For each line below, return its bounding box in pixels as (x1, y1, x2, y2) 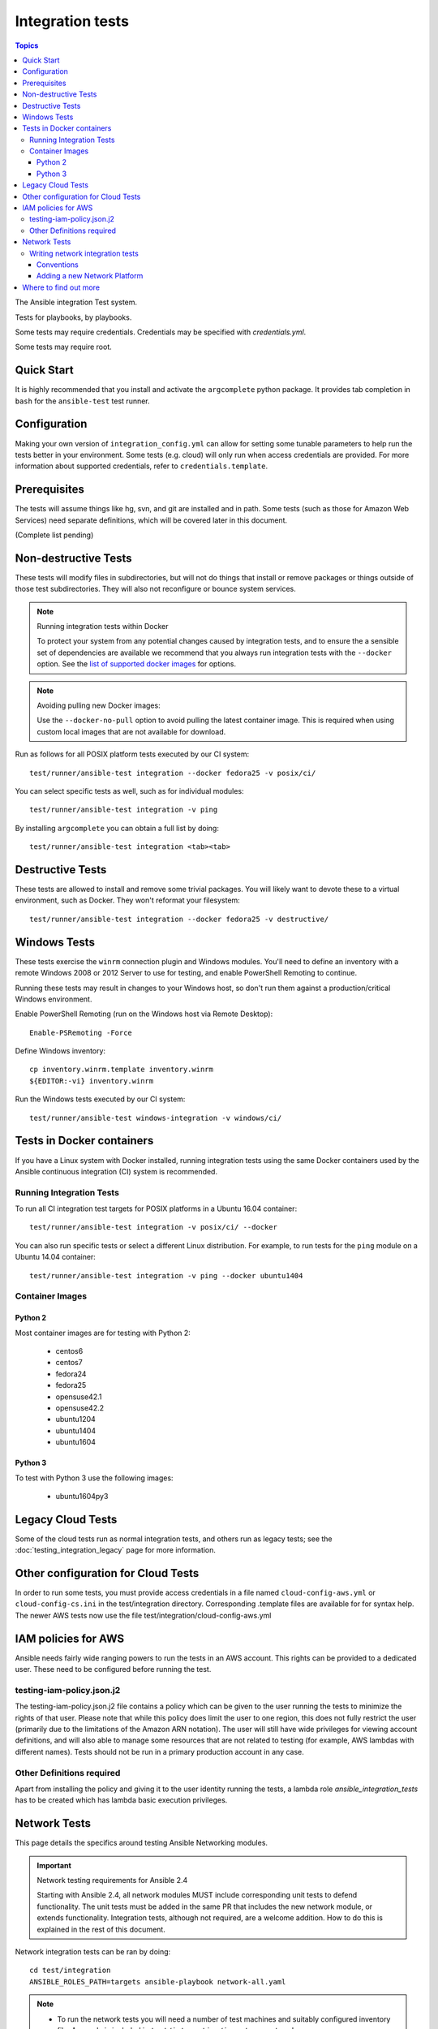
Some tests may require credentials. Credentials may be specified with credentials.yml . (15, 327, 307, 337)
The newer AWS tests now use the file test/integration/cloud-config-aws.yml (15, 1610, 272, 1620)
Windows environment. (15, 994, 92, 1004)
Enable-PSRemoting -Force (29, 1027, 133, 1037)
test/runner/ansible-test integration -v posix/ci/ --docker (29, 1222, 277, 1232)
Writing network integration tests (29, 248, 140, 258)
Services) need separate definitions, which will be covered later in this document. (15, 515, 288, 525)
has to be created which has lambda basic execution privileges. (15, 1795, 228, 1805)
